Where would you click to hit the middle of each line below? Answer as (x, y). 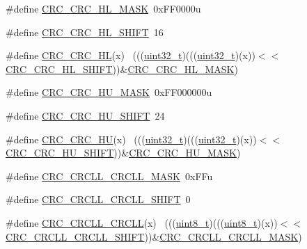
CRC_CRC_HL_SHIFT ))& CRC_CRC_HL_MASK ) (122, 69)
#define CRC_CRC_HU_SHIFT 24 (85, 115)
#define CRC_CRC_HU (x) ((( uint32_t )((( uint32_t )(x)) (131, 139)
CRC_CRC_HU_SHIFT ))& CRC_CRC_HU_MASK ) (123, 153)
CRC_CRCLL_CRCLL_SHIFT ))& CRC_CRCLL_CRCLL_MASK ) (154, 236)
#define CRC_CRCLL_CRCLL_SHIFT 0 (98, 199)
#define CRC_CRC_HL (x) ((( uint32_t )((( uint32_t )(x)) (131, 55)
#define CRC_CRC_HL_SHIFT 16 (85, 32)
